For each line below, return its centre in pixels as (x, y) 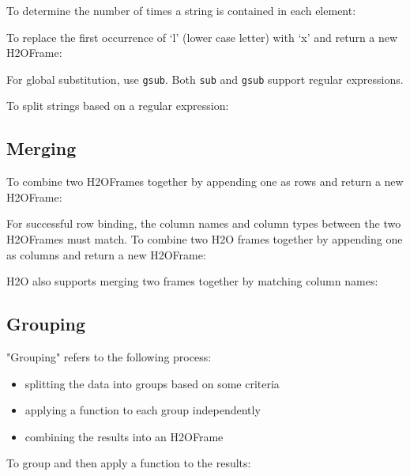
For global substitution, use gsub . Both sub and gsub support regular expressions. (205, 79)
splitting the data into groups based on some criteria (152, 383)
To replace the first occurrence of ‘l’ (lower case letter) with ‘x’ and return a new (202, 37)
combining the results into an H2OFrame (124, 436)
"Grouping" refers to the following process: (109, 357)
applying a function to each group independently (143, 410)
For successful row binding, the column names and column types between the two (204, 223)
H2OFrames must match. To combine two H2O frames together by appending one (205, 239)
